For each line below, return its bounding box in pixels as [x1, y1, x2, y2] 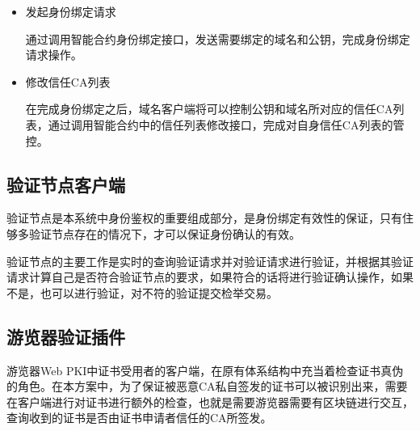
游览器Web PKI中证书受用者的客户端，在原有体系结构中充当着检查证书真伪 [6, 361, 404, 378]
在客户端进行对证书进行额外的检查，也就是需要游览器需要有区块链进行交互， [6, 393, 414, 410]
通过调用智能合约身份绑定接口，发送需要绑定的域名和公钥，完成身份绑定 [25, 30, 410, 47]
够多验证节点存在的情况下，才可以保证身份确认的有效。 [6, 225, 300, 242]
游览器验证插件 [6, 323, 125, 349]
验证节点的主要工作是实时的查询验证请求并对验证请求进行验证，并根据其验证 [6, 252, 414, 269]
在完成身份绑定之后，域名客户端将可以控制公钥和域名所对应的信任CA [25, 100, 393, 117]
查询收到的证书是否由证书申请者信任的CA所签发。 [6, 409, 272, 426]
